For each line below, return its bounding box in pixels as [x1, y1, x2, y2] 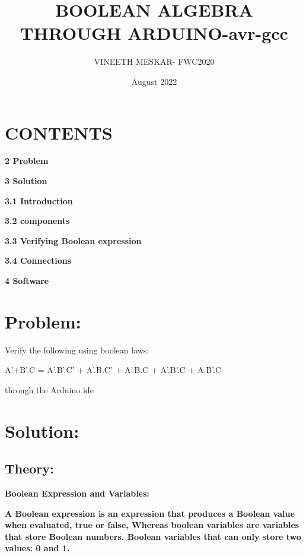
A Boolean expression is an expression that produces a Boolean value [5, 507, 295, 519]
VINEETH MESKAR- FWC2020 [94, 55, 215, 68]
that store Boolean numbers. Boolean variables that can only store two [5, 530, 301, 542]
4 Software [5, 274, 49, 286]
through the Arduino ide [5, 383, 94, 396]
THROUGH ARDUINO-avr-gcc [20, 21, 288, 45]
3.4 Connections [5, 254, 72, 267]
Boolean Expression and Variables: [5, 487, 149, 500]
